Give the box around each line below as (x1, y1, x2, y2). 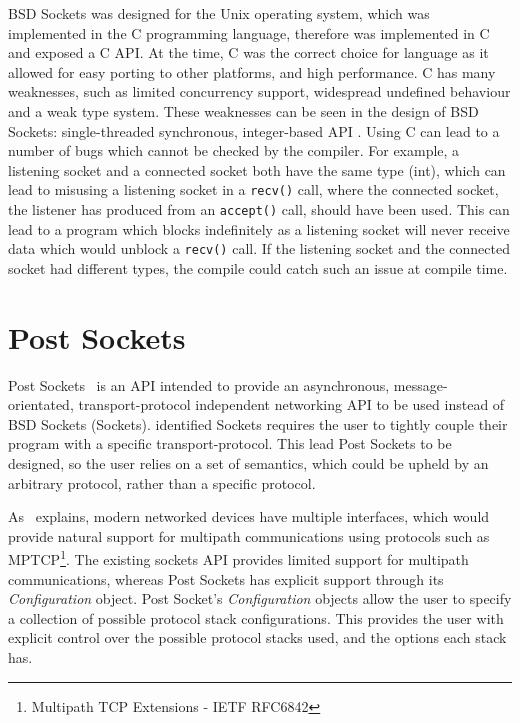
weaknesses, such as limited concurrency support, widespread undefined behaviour (8, 81, 511, 102)
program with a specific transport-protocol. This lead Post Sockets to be (8, 433, 452, 454)
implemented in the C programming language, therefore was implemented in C (8, 22, 490, 43)
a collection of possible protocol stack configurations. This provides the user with (8, 607, 504, 628)
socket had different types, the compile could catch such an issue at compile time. (8, 257, 508, 278)
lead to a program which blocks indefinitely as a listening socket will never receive (8, 218, 510, 239)
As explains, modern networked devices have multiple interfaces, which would (8, 506, 490, 527)
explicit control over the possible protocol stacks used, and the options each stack (8, 627, 507, 648)
